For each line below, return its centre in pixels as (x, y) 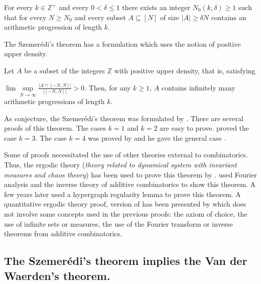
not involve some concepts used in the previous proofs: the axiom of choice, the (126, 214)
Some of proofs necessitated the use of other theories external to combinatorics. (126, 155)
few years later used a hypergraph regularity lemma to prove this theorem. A (122, 194)
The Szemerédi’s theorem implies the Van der (126, 261)
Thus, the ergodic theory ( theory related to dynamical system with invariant (120, 165)
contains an (229, 17)
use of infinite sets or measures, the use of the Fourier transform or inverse (119, 223)
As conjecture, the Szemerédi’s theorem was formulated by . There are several (124, 118)
